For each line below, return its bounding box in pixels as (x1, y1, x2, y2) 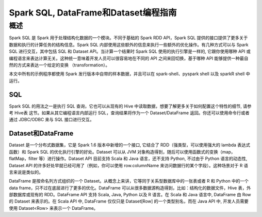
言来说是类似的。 (9, 169, 43, 175)
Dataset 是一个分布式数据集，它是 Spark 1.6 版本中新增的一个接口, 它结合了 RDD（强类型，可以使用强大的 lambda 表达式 (9, 142, 250, 148)
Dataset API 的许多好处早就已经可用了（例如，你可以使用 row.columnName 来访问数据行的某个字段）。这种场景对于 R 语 (9, 162, 248, 168)
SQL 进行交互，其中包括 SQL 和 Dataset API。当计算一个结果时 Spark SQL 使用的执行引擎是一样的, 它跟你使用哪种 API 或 (9, 48, 251, 54)
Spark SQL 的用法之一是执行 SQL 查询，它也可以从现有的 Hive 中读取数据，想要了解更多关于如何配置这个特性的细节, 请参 (9, 103, 252, 109)
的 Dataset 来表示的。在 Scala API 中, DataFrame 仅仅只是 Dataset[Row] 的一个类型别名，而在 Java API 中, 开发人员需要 (9, 199, 249, 204)
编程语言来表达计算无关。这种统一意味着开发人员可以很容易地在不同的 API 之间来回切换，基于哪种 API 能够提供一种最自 (9, 55, 248, 61)
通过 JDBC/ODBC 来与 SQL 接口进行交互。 (9, 117, 95, 123)
